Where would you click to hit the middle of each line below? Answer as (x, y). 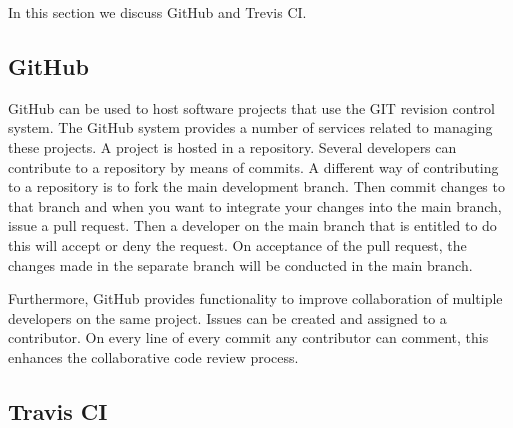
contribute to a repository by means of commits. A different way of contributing (253, 166)
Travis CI (58, 410)
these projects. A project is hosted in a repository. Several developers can (232, 146)
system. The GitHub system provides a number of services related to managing (250, 127)
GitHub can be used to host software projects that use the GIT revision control (251, 107)
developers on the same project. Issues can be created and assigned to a (227, 317)
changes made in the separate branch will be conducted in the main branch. (240, 264)
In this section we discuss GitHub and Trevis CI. (157, 12)
